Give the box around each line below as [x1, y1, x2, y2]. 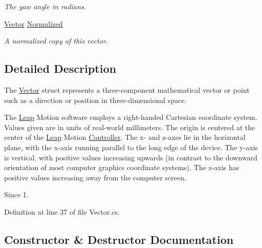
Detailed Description [4, 60, 117, 76]
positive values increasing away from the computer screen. [4, 172, 186, 182]
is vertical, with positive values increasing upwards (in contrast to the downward [4, 152, 257, 162]
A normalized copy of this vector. [4, 35, 108, 46]
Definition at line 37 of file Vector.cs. [4, 206, 120, 217]
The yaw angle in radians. [4, 1, 86, 11]
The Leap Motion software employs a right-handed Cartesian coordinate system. [4, 112, 257, 122]
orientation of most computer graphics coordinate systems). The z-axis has [4, 162, 239, 173]
